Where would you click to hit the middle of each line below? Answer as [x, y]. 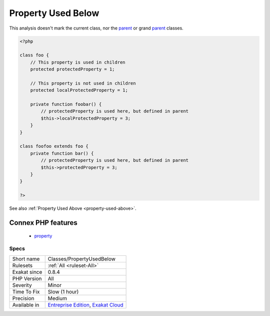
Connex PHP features [43, 223]
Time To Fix [26, 291]
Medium [57, 298]
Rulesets [22, 265]
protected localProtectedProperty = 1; [79, 90]
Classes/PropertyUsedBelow [82, 259]
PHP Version [27, 278]
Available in [26, 304]
